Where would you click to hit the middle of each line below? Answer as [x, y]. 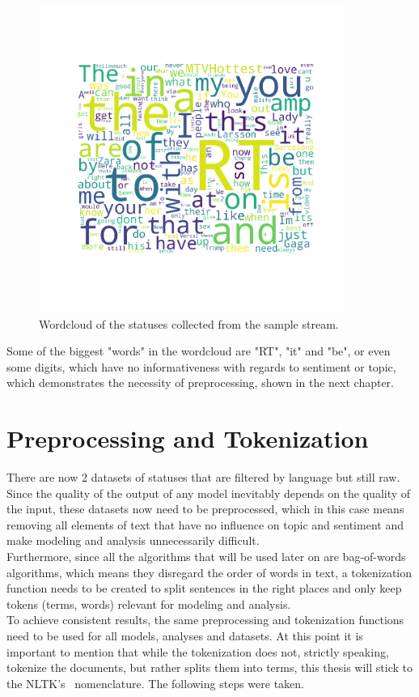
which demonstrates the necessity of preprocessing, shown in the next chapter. [200, 382]
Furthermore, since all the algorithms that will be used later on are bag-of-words [206, 556]
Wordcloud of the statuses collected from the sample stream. [189, 323]
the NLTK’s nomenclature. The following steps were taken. [155, 683]
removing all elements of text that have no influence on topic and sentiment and [205, 524]
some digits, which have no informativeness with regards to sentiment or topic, [201, 366]
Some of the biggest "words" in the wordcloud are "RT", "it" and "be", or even [199, 351]
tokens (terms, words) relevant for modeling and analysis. [149, 603]
